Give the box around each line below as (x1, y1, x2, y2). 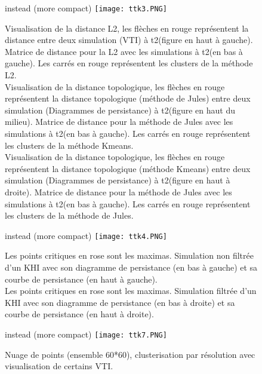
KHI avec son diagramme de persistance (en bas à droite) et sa (5, 296, 235, 308)
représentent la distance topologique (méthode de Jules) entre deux (5, 92, 251, 105)
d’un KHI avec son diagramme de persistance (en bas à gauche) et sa (5, 261, 258, 273)
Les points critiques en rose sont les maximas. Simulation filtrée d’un (5, 284, 257, 297)
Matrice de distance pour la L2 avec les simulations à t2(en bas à (5, 45, 243, 57)
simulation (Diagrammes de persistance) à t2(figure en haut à (5, 174, 230, 186)
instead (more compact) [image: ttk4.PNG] (5, 229, 167, 241)
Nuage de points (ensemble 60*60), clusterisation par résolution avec (5, 348, 255, 360)
